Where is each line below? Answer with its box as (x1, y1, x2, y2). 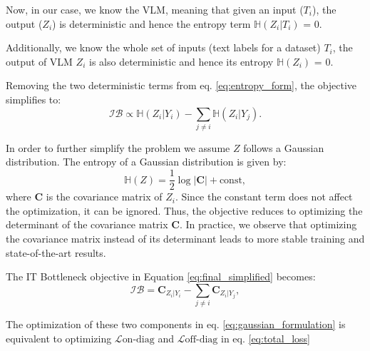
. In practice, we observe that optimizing (179, 217, 357, 232)
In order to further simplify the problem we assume (6, 140, 230, 155)
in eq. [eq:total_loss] (221, 330, 311, 345)
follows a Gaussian (243, 140, 324, 155)
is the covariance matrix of (46, 189, 163, 204)
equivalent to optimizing (6, 330, 112, 345)
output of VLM (6, 54, 73, 68)
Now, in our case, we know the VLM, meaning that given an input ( (6, 2, 304, 16)
